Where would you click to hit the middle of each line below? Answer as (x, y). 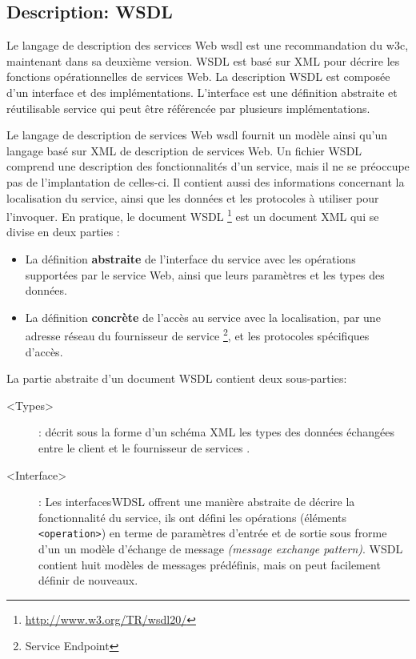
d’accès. (44, 351)
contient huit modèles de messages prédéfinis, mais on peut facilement (210, 564)
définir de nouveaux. (88, 580)
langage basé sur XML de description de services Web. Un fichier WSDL (184, 150)
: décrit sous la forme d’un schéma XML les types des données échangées (216, 432)
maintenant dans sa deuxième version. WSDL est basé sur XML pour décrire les (203, 60)
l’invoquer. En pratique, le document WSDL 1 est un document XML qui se (193, 215)
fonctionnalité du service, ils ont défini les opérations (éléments (193, 517)
